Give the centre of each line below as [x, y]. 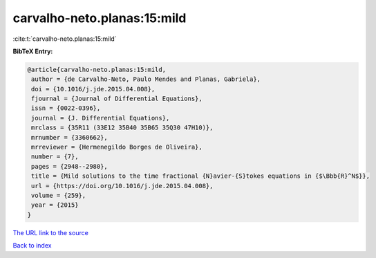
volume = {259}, [59, 195]
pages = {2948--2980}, [70, 166]
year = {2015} [55, 205]
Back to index [32, 246]
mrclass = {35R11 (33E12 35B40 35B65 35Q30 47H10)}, [122, 128]
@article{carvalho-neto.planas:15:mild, [96, 70]
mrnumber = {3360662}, [70, 137]
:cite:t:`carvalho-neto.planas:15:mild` [65, 39]
